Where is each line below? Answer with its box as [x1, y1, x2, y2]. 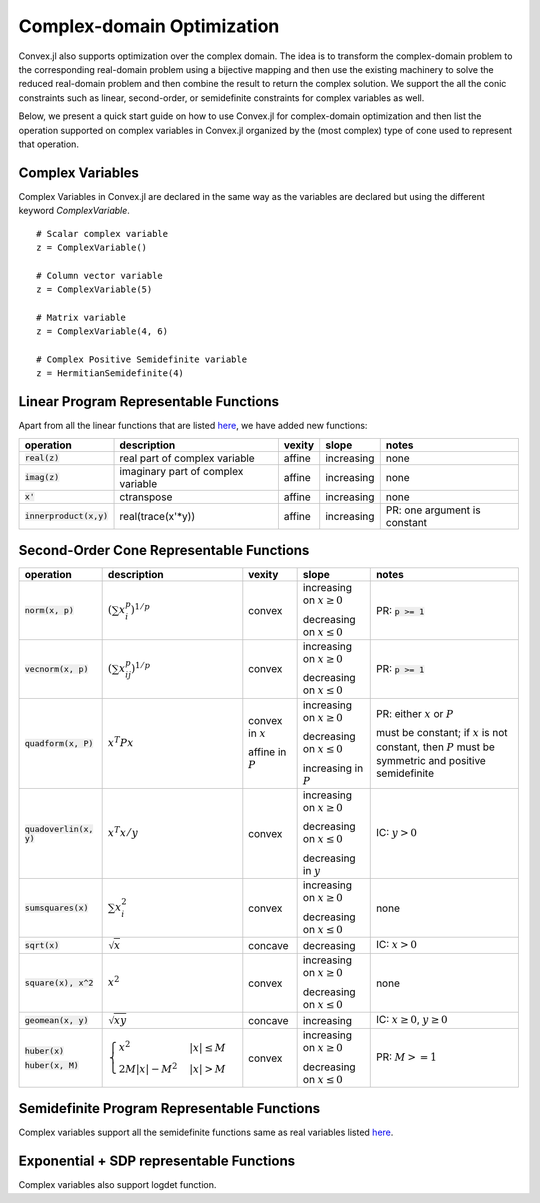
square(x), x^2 [24, 978, 94, 989]
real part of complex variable [119, 451, 255, 465]
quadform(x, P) [24, 738, 94, 749]
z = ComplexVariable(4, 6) [36, 326, 169, 337]
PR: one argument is [385, 503, 481, 517]
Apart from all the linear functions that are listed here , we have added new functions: [18, 420, 368, 432]
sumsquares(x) [24, 903, 89, 914]
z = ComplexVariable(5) [36, 284, 153, 295]
